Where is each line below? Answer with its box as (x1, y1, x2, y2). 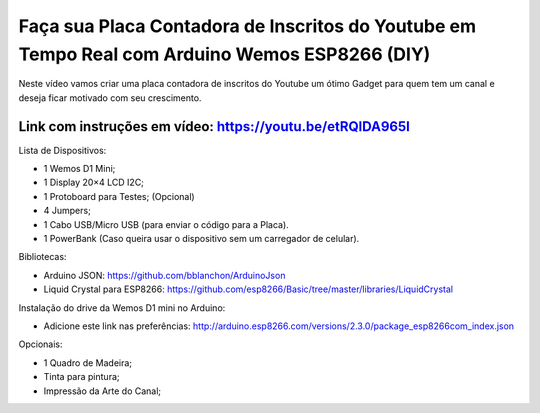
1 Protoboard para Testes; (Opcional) (43, 190, 195, 202)
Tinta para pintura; (43, 371, 120, 383)
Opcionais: (18, 338, 64, 350)
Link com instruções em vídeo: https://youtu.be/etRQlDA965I (18, 118, 410, 135)
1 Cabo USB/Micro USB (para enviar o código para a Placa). (43, 218, 289, 230)
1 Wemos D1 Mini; (43, 163, 116, 175)
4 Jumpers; (43, 205, 92, 217)
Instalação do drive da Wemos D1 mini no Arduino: (18, 301, 226, 314)
